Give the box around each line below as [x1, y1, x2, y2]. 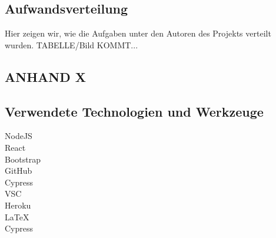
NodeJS [5, 130, 32, 142]
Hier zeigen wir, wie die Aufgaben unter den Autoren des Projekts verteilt [5, 27, 271, 39]
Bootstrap [5, 153, 41, 165]
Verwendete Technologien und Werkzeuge [5, 102, 264, 120]
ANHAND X [5, 67, 87, 85]
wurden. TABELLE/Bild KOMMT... [5, 38, 138, 51]
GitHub [5, 164, 32, 177]
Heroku [5, 199, 31, 211]
